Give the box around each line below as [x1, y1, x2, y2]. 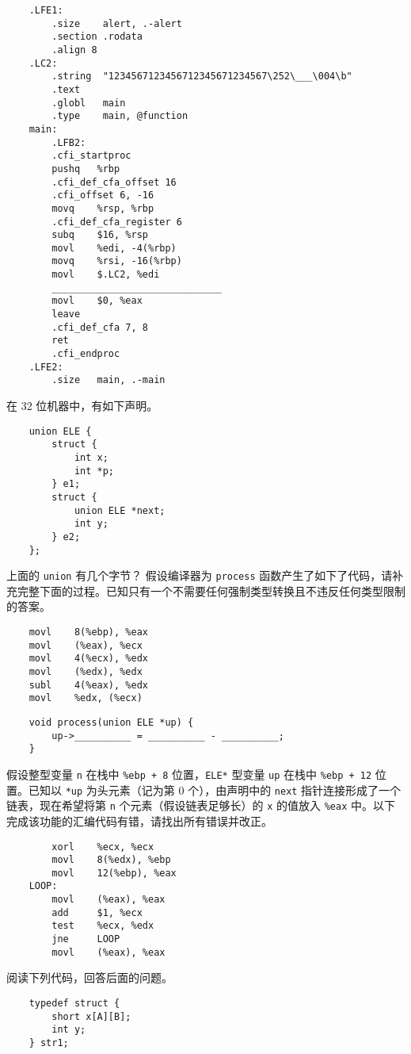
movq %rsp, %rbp [51, 202, 154, 214]
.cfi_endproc [51, 348, 120, 360]
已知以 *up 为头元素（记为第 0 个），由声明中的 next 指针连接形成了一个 [28, 781, 401, 798]
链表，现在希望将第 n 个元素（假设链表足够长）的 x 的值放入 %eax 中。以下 [6, 797, 395, 814]
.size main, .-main [51, 374, 166, 386]
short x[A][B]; [51, 1010, 131, 1022]
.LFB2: [51, 136, 86, 148]
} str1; [29, 1037, 69, 1048]
